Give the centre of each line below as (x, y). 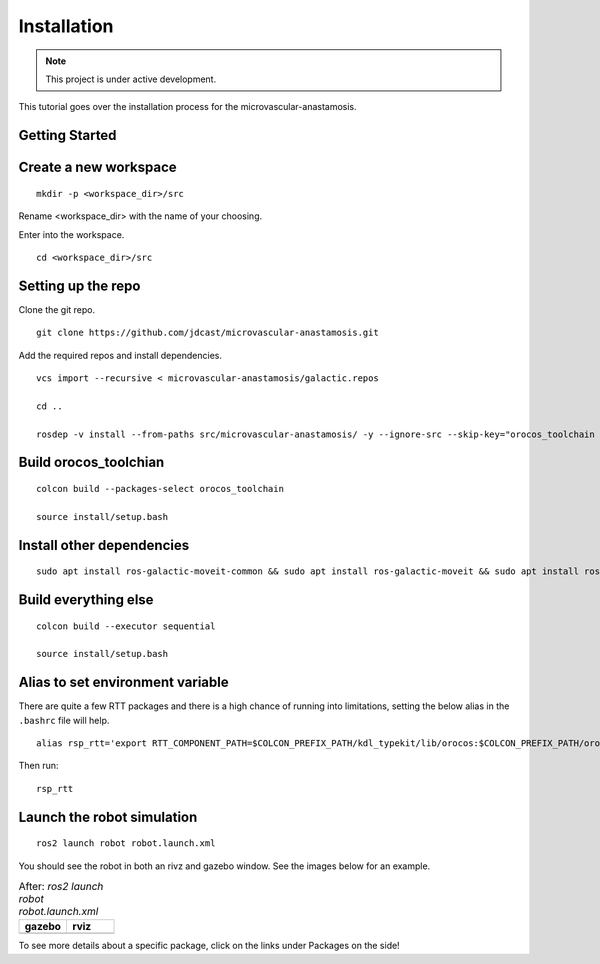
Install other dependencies (104, 545)
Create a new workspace (97, 167)
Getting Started (67, 135)
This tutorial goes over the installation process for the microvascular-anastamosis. (187, 107)
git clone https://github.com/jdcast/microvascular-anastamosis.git (207, 333)
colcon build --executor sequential (126, 626)
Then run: (38, 766)
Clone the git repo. (57, 309)
